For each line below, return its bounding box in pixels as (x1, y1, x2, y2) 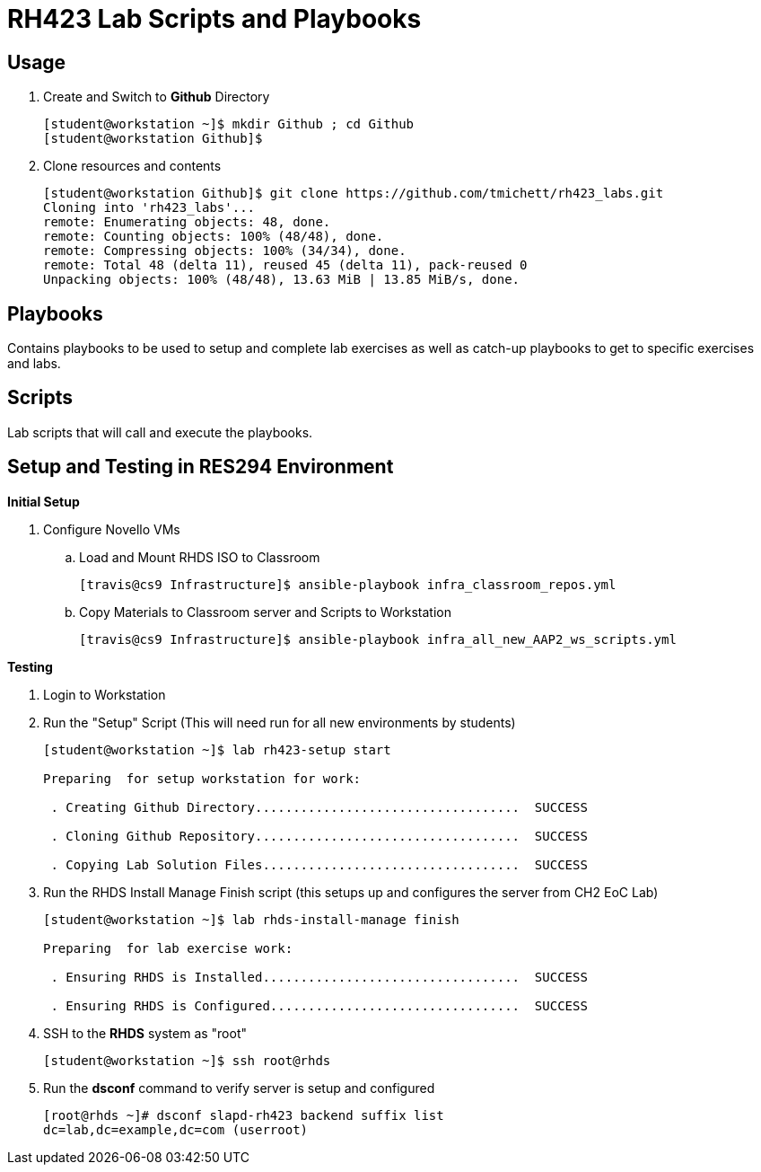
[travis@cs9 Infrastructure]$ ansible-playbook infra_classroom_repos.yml (79, 577, 617, 592)
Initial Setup (7, 493, 80, 509)
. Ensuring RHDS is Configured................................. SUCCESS (50, 998, 588, 1013)
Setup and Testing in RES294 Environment (7, 455, 394, 479)
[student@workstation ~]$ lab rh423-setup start (43, 742, 391, 757)
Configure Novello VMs (43, 521, 180, 537)
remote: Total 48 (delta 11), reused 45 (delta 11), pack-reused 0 (43, 258, 528, 273)
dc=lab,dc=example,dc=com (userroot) (43, 1122, 309, 1137)
